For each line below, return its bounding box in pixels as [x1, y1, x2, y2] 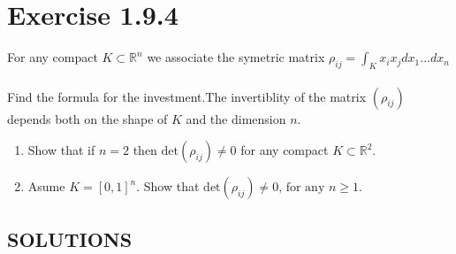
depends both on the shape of [7, 109, 168, 127]
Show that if [27, 141, 95, 159]
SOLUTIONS [7, 225, 133, 252]
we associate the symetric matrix [147, 48, 325, 66]
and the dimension [186, 109, 286, 127]
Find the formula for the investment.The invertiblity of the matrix [7, 87, 367, 105]
